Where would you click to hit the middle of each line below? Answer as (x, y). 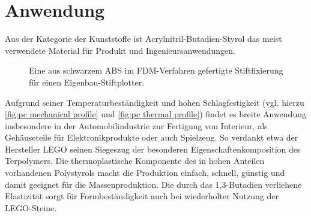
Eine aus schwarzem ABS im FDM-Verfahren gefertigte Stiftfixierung (156, 70)
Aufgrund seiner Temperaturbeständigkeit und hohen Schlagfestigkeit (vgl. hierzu (155, 102)
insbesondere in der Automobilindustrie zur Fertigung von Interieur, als (136, 125)
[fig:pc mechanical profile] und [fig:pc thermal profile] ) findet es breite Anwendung (155, 114)
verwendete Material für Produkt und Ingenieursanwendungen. (120, 50)
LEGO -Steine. (31, 207)
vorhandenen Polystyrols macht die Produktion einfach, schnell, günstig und (145, 173)
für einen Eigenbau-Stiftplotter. (87, 82)
